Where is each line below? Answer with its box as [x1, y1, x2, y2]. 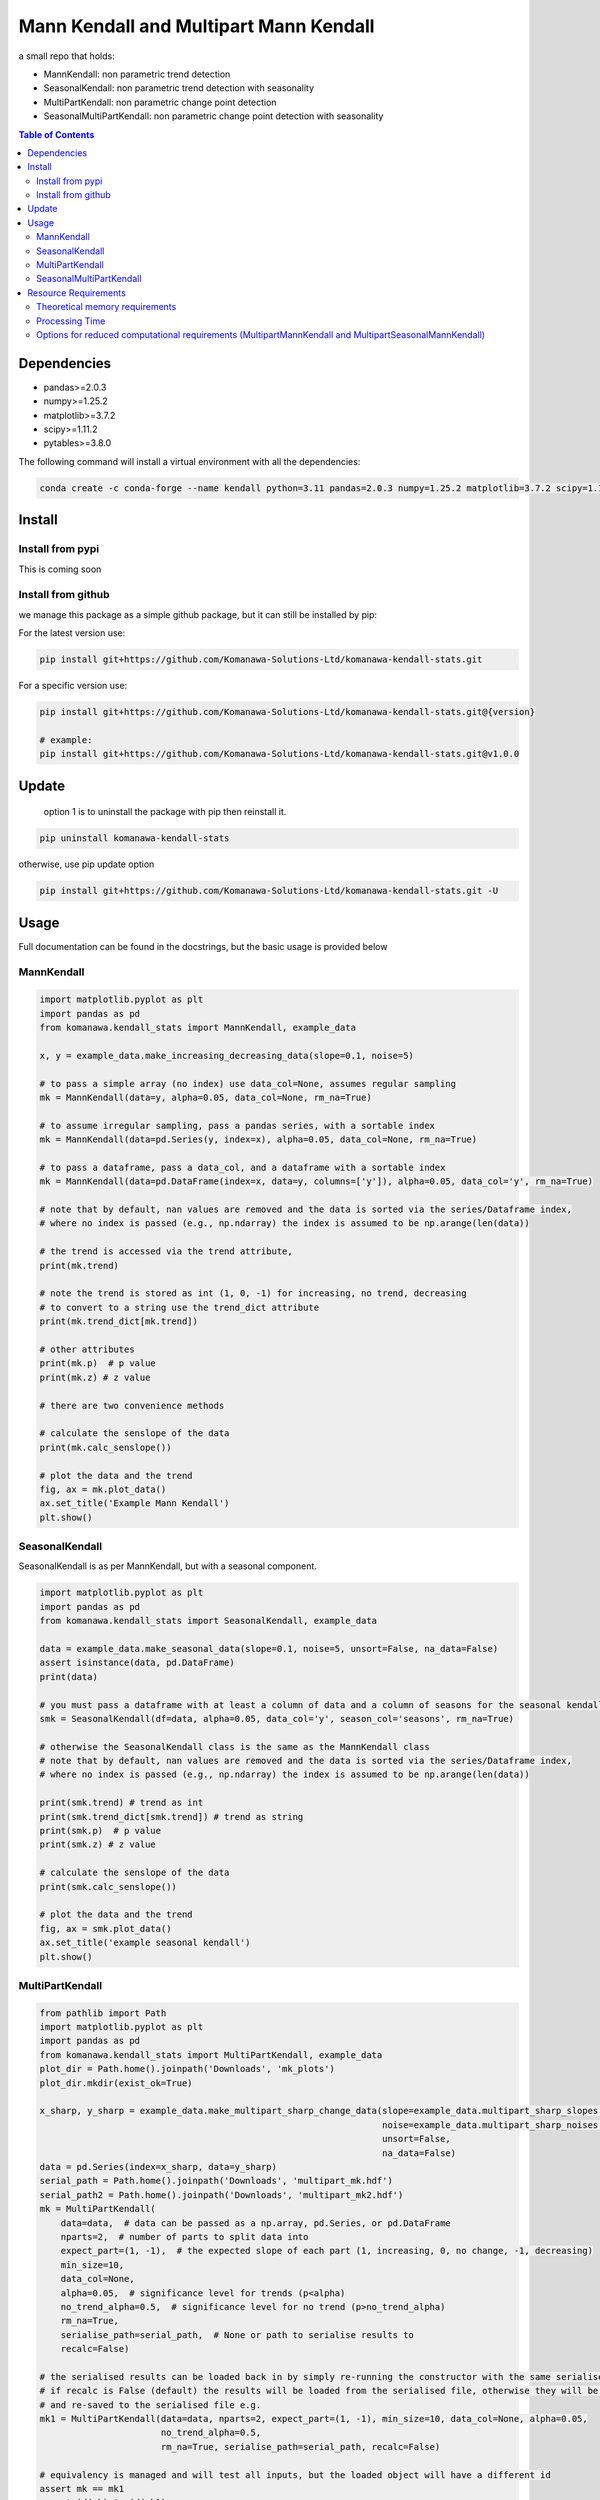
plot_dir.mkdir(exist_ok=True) [39, 2077, 194, 2089]
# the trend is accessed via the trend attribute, [39, 1246, 294, 1257]
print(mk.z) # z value [39, 1371, 151, 1383]
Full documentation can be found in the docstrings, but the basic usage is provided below [18, 940, 388, 952]
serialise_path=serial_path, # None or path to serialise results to [60, 2329, 415, 2340]
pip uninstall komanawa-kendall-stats [39, 833, 230, 844]
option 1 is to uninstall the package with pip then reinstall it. [43, 806, 287, 818]
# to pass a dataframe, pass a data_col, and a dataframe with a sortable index [39, 1161, 446, 1173]
